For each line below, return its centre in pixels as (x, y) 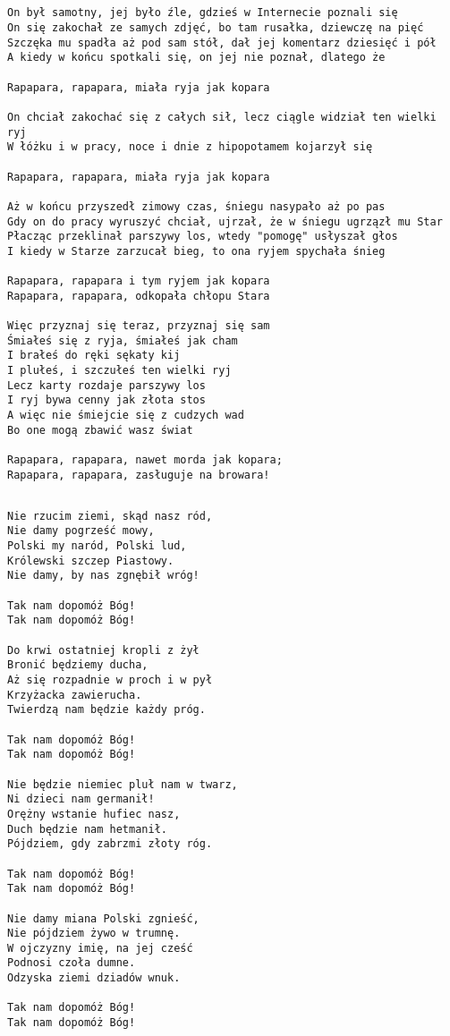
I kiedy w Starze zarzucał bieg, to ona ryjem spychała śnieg (196, 251)
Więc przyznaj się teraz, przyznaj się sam (139, 326)
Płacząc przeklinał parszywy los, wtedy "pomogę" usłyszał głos (203, 237)
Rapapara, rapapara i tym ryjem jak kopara (139, 281)
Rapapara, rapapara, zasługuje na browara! (139, 475)
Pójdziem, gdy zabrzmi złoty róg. (110, 844)
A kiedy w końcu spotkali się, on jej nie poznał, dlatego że (196, 58)
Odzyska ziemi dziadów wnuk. (94, 978)
